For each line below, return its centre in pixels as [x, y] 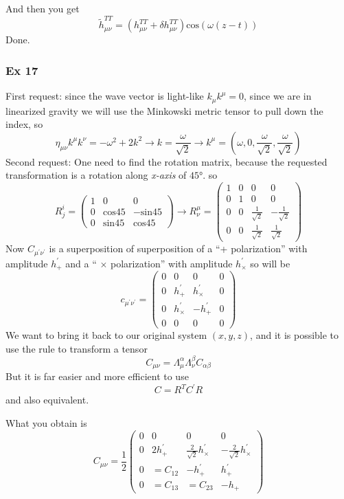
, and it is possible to [295, 335]
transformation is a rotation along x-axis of [96, 175]
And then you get [43, 8]
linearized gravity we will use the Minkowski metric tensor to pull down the [164, 110]
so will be [270, 263]
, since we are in [278, 96]
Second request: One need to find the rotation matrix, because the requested [167, 161]
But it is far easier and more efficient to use [97, 376]
